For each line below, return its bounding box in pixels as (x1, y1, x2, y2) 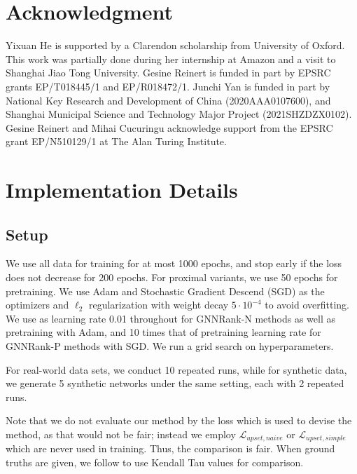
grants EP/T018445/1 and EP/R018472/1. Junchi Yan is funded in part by (6, 79, 330, 93)
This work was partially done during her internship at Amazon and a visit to (6, 51, 336, 66)
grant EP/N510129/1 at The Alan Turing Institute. (6, 134, 227, 149)
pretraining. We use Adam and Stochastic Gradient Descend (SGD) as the (6, 283, 325, 298)
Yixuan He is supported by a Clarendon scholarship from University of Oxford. (6, 38, 345, 53)
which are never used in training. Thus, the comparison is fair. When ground (6, 441, 335, 456)
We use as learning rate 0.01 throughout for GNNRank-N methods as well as (6, 311, 335, 325)
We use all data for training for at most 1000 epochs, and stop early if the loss (6, 256, 342, 271)
